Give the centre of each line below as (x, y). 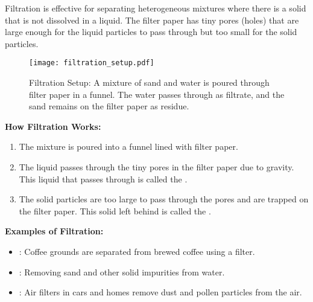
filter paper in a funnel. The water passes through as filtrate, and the (157, 94)
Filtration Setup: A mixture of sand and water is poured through (149, 82)
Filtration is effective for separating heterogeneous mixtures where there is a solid (156, 8)
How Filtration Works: (53, 126)
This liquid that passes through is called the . (103, 178)
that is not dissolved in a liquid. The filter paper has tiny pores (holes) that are (152, 20)
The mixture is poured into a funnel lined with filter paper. (128, 146)
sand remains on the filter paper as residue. (109, 106)
